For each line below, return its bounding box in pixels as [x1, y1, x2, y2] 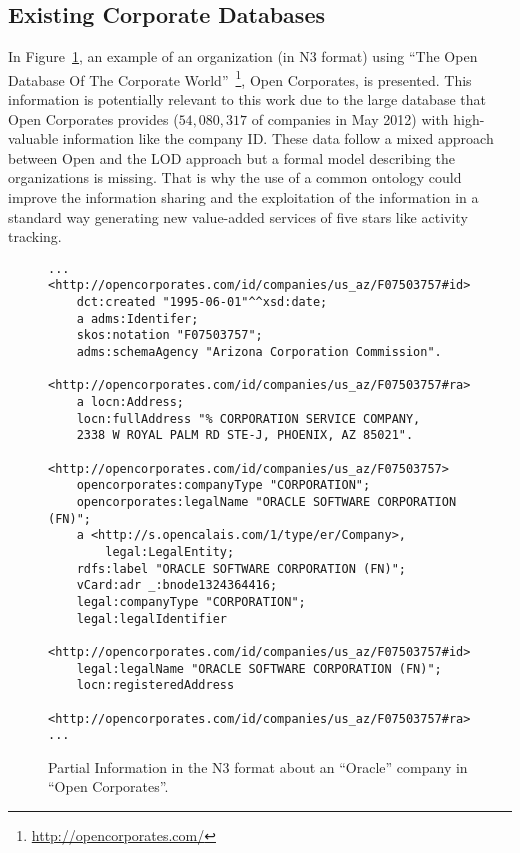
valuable [8, 128, 59, 149]
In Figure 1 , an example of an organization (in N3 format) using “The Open [8, 46, 478, 67]
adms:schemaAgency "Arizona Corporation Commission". [76, 345, 442, 360]
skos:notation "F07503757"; [76, 328, 263, 343]
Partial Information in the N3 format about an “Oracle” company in [48, 756, 468, 777]
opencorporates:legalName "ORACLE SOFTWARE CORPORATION [76, 494, 457, 509]
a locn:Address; [76, 395, 185, 410]
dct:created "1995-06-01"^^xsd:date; [76, 295, 328, 310]
